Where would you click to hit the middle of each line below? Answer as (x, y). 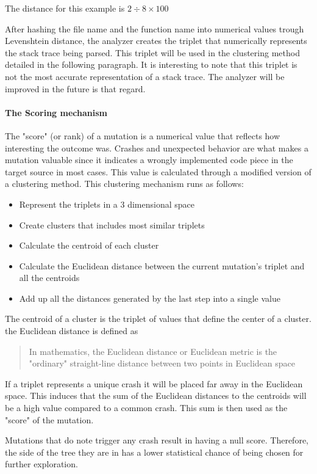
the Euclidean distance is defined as (72, 331)
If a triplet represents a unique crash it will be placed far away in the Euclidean (154, 383)
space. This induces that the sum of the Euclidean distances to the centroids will (156, 396)
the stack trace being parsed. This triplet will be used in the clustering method (152, 52)
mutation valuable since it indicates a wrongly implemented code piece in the (149, 160)
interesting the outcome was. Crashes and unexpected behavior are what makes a (157, 148)
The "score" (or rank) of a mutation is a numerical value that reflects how (143, 135)
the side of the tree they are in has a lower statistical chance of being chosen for (154, 452)
